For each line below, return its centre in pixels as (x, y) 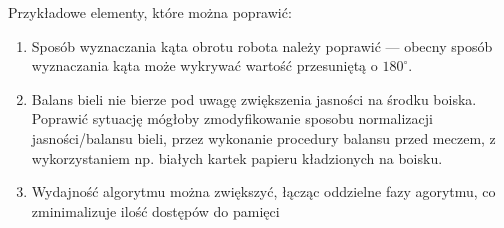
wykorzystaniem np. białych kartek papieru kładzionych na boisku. (237, 157)
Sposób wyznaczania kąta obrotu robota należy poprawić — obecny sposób (262, 45)
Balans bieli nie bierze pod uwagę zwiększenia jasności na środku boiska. (254, 98)
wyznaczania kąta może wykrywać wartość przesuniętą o (204, 65)
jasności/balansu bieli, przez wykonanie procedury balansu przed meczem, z (263, 137)
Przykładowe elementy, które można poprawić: (150, 12)
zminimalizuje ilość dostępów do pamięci (155, 210)
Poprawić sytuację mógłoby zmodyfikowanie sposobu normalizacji (232, 118)
